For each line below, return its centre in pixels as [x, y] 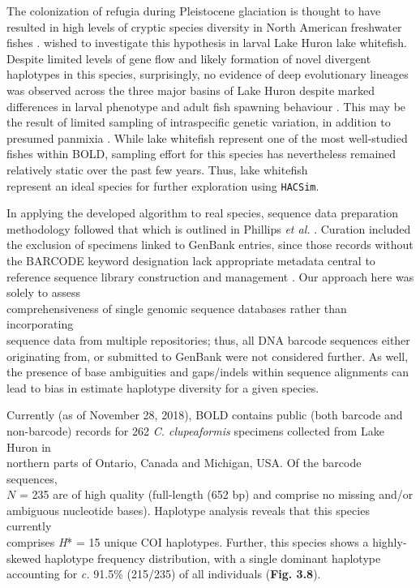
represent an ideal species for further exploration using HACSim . [163, 185]
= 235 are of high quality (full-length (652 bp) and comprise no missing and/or [216, 494]
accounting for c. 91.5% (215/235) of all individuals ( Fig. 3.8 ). [164, 574]
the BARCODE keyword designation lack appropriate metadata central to [191, 260]
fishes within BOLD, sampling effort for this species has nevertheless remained [201, 154]
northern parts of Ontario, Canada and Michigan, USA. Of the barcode [184, 463]
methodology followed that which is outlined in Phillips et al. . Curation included [209, 228]
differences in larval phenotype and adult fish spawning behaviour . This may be [206, 106]
